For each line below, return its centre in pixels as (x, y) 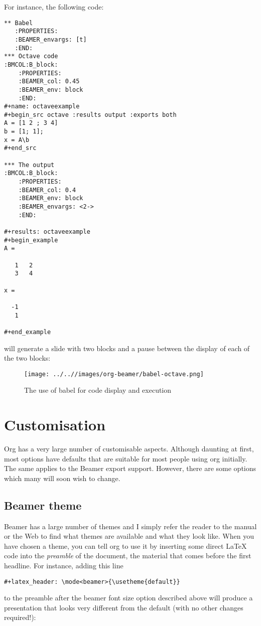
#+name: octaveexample (42, 107)
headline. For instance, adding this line (64, 566)
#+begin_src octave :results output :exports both (90, 115)
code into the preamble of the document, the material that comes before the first (128, 556)
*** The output (29, 165)
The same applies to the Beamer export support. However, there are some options (130, 468)
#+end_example (28, 332)
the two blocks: (27, 358)
